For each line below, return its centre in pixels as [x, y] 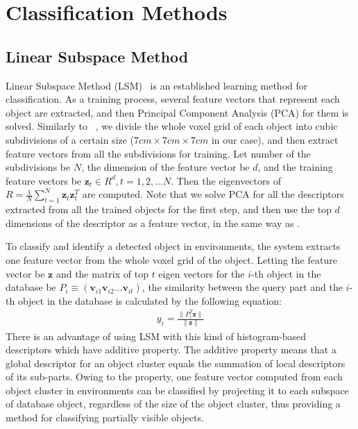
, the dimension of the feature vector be [165, 167]
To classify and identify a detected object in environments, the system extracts [173, 246]
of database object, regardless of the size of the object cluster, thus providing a [173, 404]
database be [31, 287]
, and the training [295, 167]
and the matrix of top [102, 273]
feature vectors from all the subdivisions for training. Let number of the [158, 153]
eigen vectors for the [202, 273]
